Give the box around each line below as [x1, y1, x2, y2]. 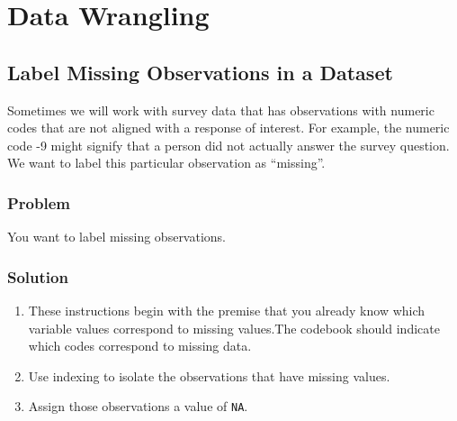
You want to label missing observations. [7, 227, 227, 246]
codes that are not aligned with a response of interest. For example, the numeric [7, 118, 450, 137]
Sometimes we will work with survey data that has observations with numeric [7, 100, 435, 119]
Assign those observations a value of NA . [28, 397, 248, 416]
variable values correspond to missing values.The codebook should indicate [28, 318, 440, 337]
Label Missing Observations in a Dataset [7, 58, 393, 86]
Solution [7, 265, 68, 288]
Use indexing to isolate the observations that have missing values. [28, 366, 390, 385]
